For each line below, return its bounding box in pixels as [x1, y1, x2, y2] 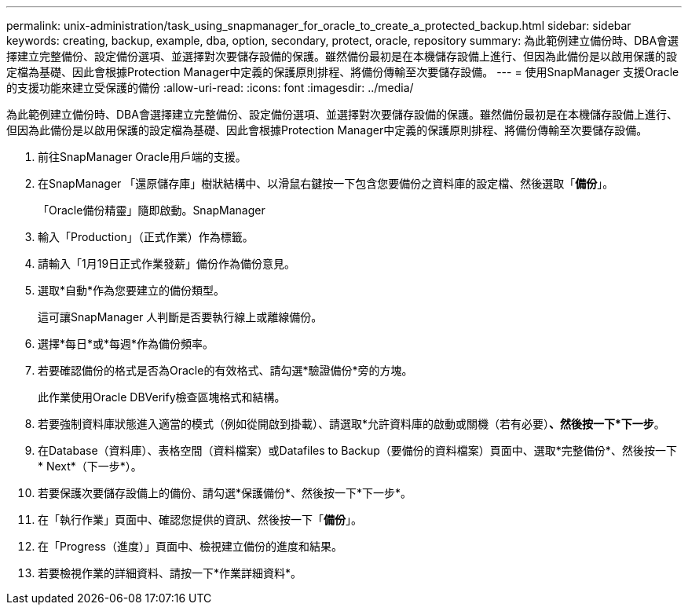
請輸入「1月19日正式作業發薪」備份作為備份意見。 [38, 257, 296, 270]
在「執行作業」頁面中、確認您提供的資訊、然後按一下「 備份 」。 [38, 513, 362, 526]
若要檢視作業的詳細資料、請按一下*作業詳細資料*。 [38, 566, 302, 580]
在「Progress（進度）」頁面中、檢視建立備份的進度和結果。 [38, 540, 342, 553]
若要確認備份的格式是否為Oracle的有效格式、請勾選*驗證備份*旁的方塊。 [38, 364, 413, 377]
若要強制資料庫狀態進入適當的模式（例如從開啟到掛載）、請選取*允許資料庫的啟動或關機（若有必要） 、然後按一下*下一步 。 [38, 417, 665, 430]
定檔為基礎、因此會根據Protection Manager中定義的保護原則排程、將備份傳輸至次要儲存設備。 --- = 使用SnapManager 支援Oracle [6, 65, 679, 79]
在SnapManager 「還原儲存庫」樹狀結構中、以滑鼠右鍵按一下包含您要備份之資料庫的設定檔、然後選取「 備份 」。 [38, 177, 614, 190]
